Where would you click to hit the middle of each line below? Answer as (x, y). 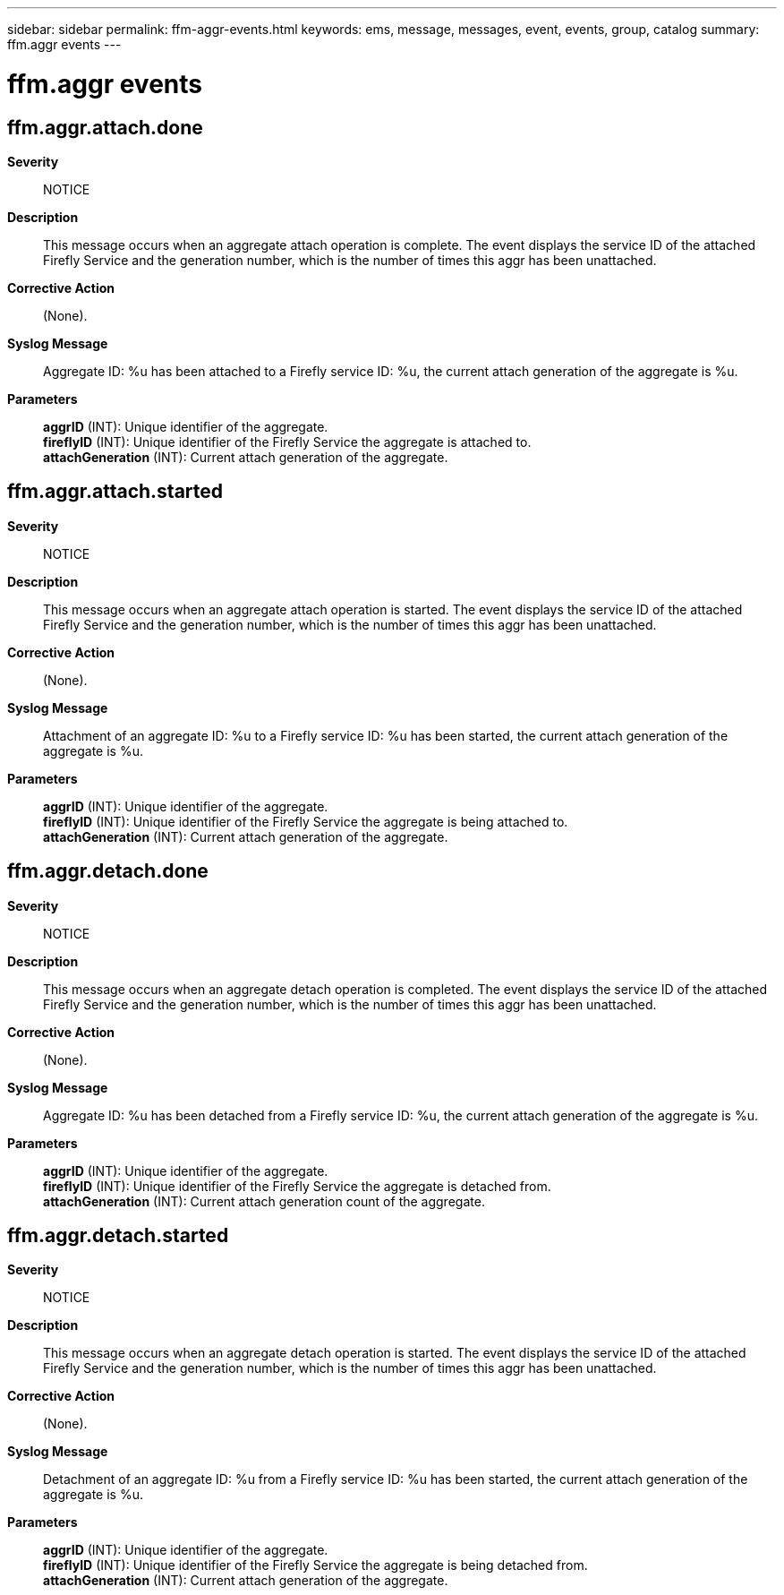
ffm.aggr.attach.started (115, 492)
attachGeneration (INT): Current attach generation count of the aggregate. (264, 1201)
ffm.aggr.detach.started (118, 1236)
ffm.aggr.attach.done (105, 127)
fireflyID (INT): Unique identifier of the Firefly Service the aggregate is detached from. (297, 1186)
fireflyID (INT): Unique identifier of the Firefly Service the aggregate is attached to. (287, 442)
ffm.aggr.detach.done (108, 871)
